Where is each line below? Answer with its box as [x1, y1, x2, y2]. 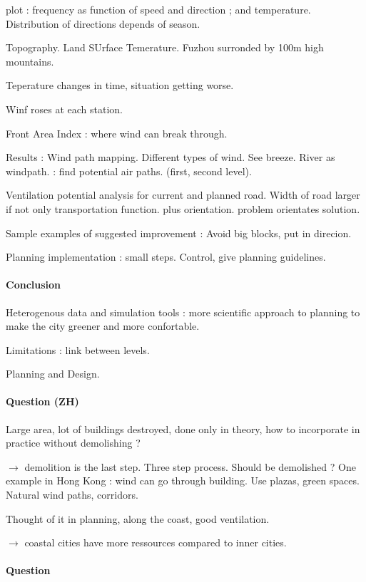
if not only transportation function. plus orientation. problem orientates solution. [6, 201, 360, 216]
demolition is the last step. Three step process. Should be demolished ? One [24, 459, 356, 474]
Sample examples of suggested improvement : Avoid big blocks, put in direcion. [6, 225, 352, 240]
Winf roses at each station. [6, 101, 123, 116]
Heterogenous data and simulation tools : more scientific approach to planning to [6, 304, 360, 319]
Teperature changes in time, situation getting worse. [6, 78, 234, 93]
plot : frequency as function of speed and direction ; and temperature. [6, 2, 311, 16]
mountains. [6, 53, 54, 68]
